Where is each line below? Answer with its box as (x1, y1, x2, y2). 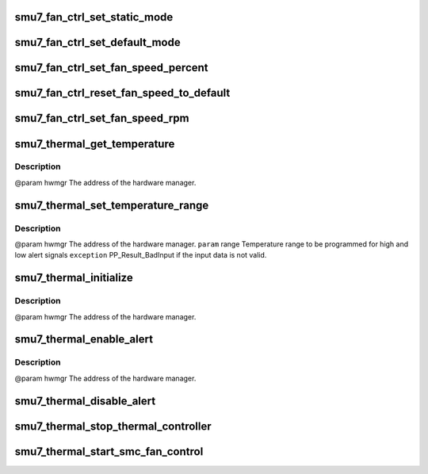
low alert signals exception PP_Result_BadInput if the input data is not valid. (14, 250, 267, 260)
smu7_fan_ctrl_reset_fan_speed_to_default (14, 86, 231, 100)
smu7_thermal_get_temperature (14, 137, 175, 151)
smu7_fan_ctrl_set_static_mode (14, 10, 174, 24)
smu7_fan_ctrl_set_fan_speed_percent (14, 61, 209, 75)
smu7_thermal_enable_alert (14, 333, 154, 346)
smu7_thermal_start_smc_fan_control (14, 445, 204, 458)
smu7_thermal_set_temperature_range (14, 198, 209, 212)
